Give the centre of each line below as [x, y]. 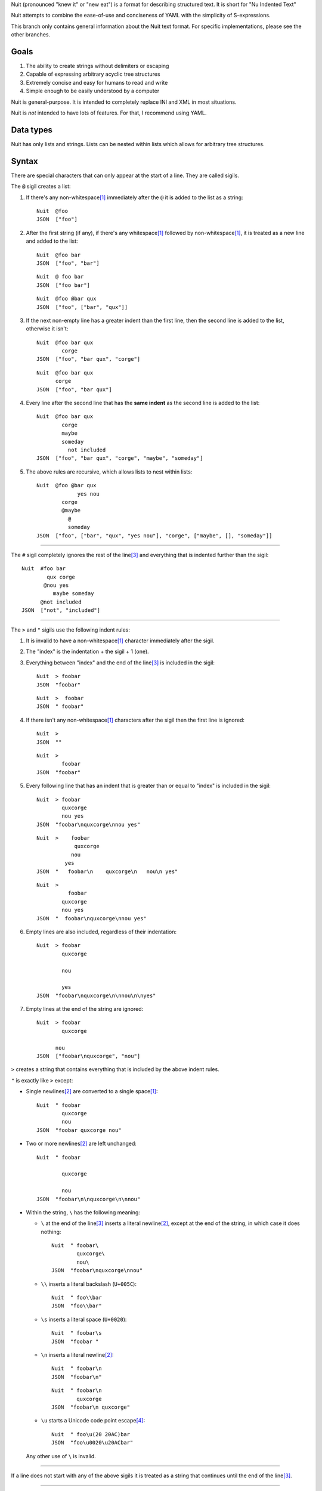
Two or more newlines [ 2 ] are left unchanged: [81, 1144]
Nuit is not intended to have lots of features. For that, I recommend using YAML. [109, 113]
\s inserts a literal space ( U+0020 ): [84, 1319]
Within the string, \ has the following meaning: [83, 1212]
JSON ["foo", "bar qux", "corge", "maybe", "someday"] [120, 458]
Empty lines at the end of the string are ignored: [85, 1009]
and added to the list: [52, 241]
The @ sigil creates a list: [41, 186]
